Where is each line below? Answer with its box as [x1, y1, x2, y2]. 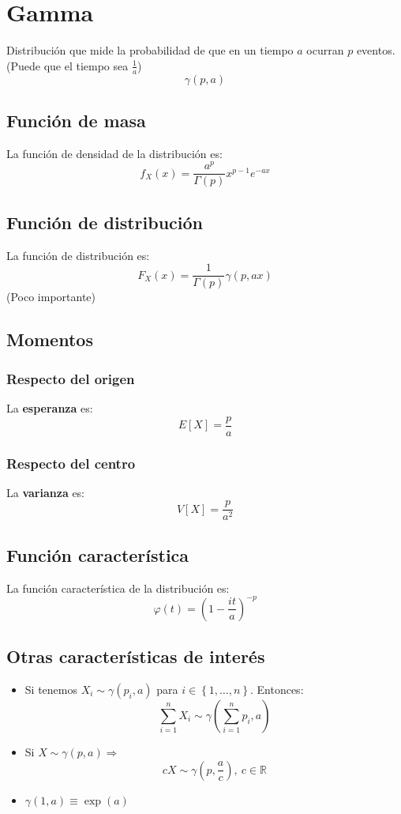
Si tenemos [24, 680, 77, 697]
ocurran [306, 42, 344, 58]
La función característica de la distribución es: [6, 579, 230, 596]
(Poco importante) [6, 288, 96, 305]
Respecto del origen [6, 368, 135, 388]
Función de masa [6, 107, 146, 132]
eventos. [356, 42, 395, 58]
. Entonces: [249, 680, 304, 697]
